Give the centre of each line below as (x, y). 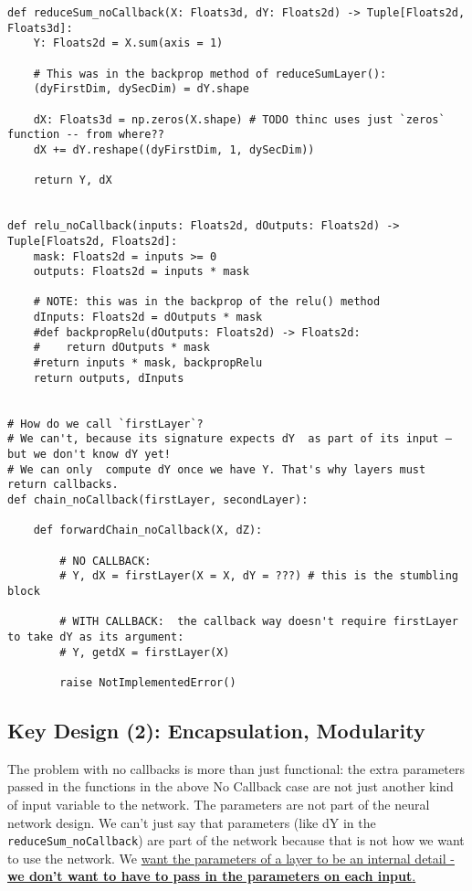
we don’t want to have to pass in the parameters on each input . (212, 876)
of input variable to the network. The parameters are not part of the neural (219, 804)
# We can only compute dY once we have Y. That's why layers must (217, 469)
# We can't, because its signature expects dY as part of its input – (230, 439)
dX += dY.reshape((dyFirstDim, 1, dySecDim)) (174, 149)
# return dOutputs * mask (121, 348)
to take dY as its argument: (96, 636)
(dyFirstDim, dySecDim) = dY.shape (141, 89)
